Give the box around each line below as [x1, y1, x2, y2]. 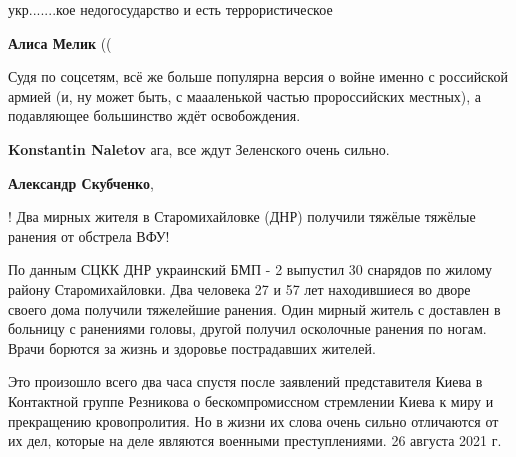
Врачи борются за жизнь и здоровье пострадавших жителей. [8, 337, 376, 358]
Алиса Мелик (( [8, 32, 112, 53]
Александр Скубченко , [8, 172, 154, 193]
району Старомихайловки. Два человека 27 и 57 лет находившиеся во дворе [8, 278, 471, 299]
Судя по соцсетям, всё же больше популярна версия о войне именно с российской [8, 66, 508, 87]
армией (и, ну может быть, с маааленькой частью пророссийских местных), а [8, 85, 482, 106]
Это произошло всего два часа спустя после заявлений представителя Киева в [8, 371, 483, 392]
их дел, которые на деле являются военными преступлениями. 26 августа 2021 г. [8, 430, 502, 451]
